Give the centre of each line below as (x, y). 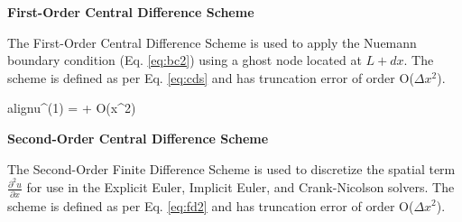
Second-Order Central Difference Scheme (138, 138)
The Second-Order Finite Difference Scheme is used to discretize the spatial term (231, 168)
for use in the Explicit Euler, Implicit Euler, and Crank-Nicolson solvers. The (240, 187)
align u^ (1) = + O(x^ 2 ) (72, 108)
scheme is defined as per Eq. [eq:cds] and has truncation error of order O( (211, 77)
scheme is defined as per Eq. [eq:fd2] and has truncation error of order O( (211, 205)
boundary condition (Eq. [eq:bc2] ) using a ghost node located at (185, 60)
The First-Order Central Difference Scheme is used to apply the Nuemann (212, 42)
